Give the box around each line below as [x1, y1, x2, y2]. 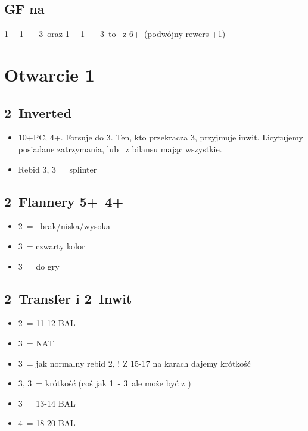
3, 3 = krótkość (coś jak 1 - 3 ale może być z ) [18, 377, 191, 389]
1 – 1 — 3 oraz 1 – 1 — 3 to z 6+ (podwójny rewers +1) [4, 27, 226, 40]
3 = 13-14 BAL [18, 396, 76, 409]
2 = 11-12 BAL [18, 317, 76, 329]
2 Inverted [4, 103, 72, 121]
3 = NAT [18, 336, 54, 349]
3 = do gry [18, 260, 60, 272]
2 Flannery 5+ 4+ [4, 192, 124, 210]
